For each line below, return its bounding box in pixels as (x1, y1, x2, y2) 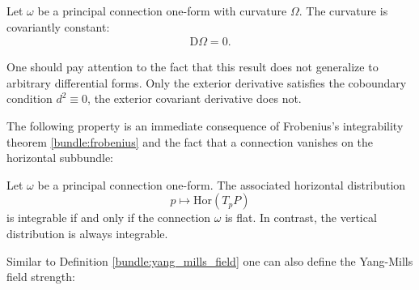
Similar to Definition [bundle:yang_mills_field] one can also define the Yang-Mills (6, 252, 413, 269)
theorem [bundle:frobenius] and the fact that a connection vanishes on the (6, 133, 374, 150)
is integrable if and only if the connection (6, 209, 211, 226)
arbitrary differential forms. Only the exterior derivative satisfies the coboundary (6, 74, 407, 91)
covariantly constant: (6, 18, 110, 35)
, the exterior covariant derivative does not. (87, 90, 302, 107)
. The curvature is (298, 2, 388, 19)
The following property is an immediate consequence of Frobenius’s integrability (6, 117, 404, 134)
